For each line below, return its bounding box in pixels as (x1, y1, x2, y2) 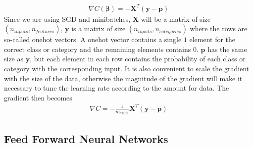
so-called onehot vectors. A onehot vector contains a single (4, 34, 182, 45)
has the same (207, 44, 247, 54)
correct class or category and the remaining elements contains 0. (4, 44, 199, 54)
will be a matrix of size (141, 13, 211, 24)
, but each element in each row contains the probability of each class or (30, 53, 246, 64)
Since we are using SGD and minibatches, (4, 13, 131, 24)
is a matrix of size (71, 23, 126, 34)
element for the (189, 34, 236, 45)
